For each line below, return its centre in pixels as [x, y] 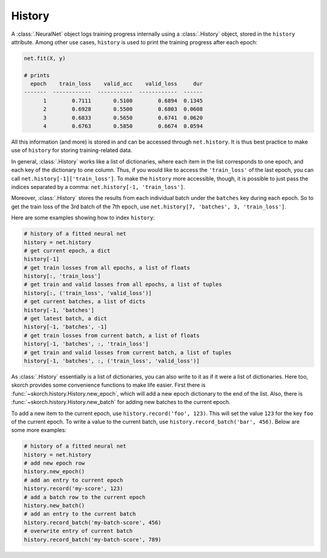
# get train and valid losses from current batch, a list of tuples [128, 352]
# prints [37, 75]
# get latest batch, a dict [65, 319]
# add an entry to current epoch [74, 480]
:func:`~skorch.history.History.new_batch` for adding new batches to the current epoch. [121, 402]
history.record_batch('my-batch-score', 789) [93, 540]
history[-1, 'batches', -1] [65, 327]
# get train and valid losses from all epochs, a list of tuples [123, 284]
